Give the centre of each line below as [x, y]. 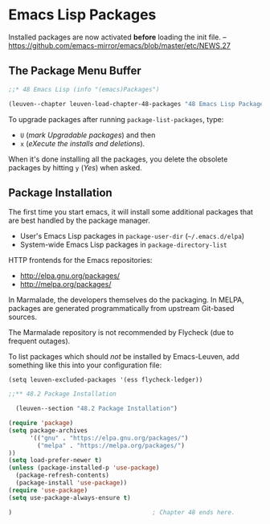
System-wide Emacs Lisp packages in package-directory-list [123, 245]
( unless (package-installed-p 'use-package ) [84, 468]
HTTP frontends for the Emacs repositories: [80, 260]
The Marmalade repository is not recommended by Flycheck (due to [121, 333]
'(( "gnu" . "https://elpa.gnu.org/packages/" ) [109, 438]
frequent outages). [39, 341]
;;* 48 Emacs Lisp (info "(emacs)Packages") [84, 89]
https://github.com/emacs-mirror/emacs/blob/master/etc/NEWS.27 [120, 45]
